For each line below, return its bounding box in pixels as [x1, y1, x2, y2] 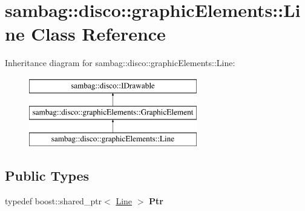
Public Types [5, 166, 90, 185]
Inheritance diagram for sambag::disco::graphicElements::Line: [5, 56, 235, 69]
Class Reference [31, 21, 166, 46]
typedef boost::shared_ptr [5, 195, 102, 207]
